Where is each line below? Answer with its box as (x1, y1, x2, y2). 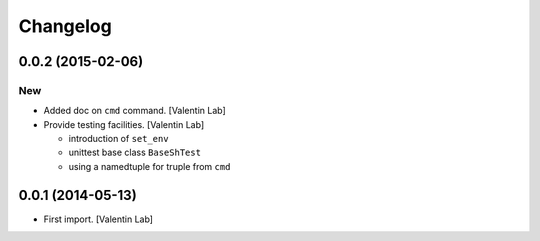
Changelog (18, 15, 112, 37)
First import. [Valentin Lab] (43, 213, 154, 225)
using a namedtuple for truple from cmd (68, 160, 231, 172)
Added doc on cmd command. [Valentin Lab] (43, 105, 227, 117)
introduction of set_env (68, 133, 169, 145)
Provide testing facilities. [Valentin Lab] (43, 118, 205, 130)
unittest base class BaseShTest (68, 146, 202, 159)
